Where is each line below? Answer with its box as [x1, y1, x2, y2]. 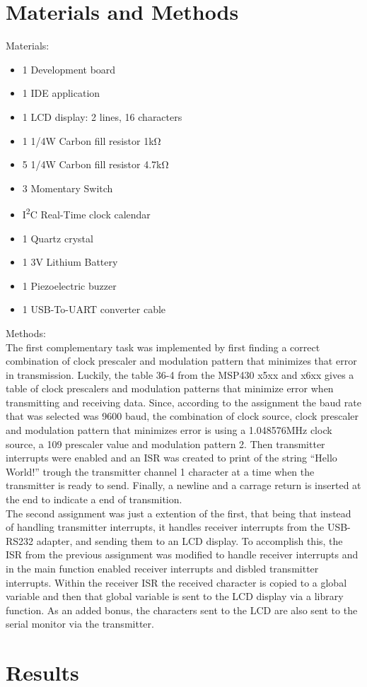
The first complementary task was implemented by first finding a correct [6, 339, 320, 354]
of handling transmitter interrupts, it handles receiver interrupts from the [6, 519, 325, 534]
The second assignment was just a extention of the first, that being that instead [6, 505, 351, 520]
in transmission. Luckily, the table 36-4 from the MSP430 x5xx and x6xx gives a [6, 367, 354, 382]
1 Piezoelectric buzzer [22, 278, 117, 293]
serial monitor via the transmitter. [6, 616, 154, 631]
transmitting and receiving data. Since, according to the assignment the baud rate [6, 394, 361, 409]
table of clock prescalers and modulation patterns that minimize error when [6, 381, 334, 396]
